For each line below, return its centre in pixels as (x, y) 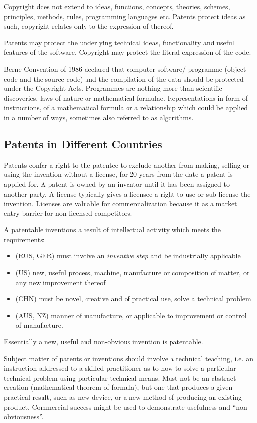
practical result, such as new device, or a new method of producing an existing (123, 397)
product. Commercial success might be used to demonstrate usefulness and (117, 406)
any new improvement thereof (61, 282)
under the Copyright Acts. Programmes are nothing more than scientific (113, 88)
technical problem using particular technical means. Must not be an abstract (120, 377)
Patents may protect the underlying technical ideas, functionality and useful (119, 42)
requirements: (24, 239)
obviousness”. (24, 416)
